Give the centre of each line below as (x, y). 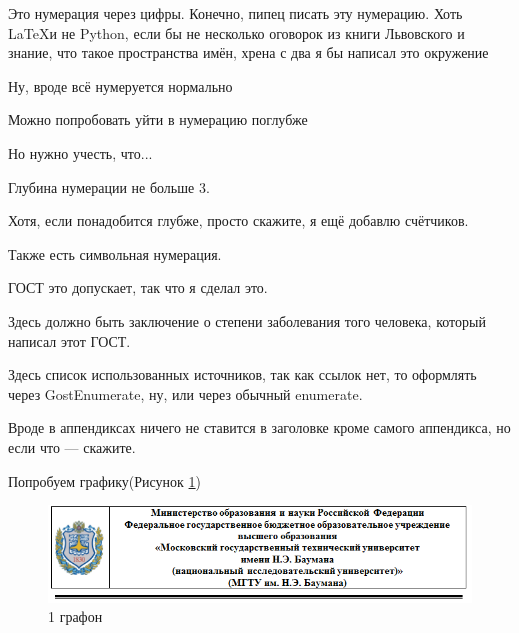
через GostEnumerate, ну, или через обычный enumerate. (185, 393)
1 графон (75, 616)
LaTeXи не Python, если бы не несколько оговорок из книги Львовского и (236, 32)
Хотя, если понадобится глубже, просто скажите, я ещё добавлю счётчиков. (238, 220)
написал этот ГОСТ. (69, 340)
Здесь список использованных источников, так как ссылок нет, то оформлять (242, 374)
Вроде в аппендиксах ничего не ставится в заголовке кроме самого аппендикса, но (259, 427)
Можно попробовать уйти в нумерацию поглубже (158, 119)
